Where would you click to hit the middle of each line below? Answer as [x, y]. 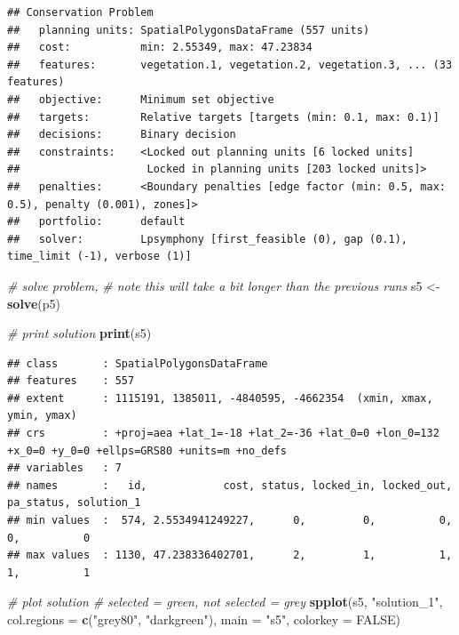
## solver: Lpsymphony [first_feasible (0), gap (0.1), [208, 239]
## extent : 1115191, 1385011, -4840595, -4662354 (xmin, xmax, [220, 398]
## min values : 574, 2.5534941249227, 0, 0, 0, [230, 521]
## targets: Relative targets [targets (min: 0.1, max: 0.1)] [223, 117]
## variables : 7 [64, 468]
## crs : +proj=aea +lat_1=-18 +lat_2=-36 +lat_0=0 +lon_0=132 [223, 434]
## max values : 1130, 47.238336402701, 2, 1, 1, [230, 555]
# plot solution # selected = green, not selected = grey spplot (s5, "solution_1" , [225, 602]
